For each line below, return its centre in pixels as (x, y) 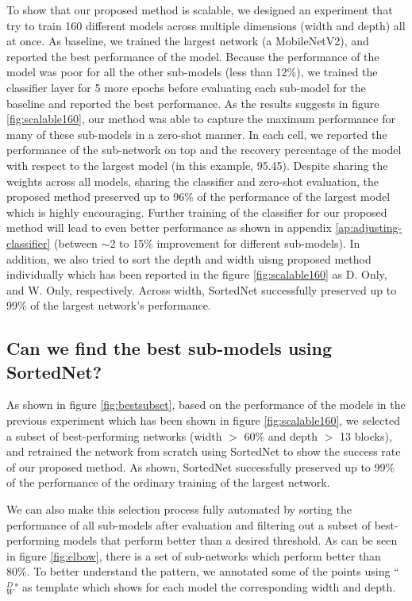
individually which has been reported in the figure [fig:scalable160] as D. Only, (197, 274)
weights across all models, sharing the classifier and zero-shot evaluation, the (193, 181)
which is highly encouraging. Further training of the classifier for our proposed (197, 212)
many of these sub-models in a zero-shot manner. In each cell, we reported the (197, 134)
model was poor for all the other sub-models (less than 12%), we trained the (192, 72)
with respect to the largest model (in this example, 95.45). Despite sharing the (197, 165)
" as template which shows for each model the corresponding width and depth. (205, 587)
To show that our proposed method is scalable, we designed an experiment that (200, 10)
